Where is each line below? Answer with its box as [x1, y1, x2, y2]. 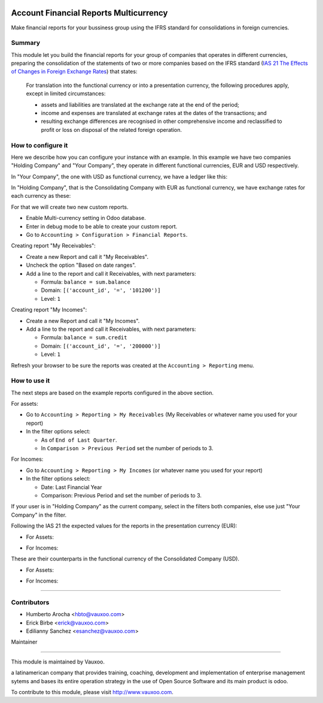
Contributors [11, 598, 50, 607]
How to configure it [11, 141, 68, 149]
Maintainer [11, 638, 38, 645]
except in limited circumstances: [26, 90, 106, 97]
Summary [11, 39, 41, 47]
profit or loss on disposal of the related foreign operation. [41, 126, 182, 133]
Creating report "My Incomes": [11, 306, 87, 313]
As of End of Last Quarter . [41, 436, 117, 443]
